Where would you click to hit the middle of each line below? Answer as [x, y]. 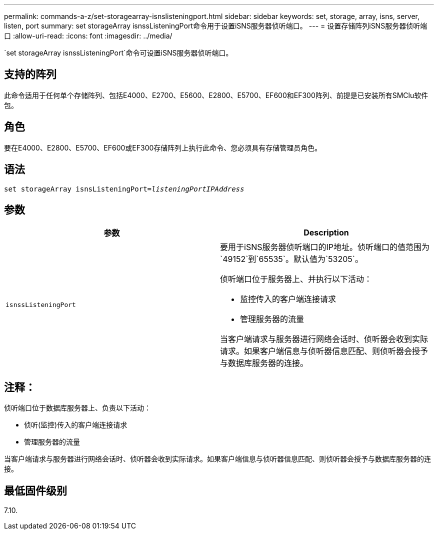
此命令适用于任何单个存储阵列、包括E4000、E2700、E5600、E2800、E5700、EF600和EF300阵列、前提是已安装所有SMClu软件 [216, 95]
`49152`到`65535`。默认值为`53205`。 [292, 259]
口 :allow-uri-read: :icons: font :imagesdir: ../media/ [88, 36]
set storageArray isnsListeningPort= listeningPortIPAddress [124, 189]
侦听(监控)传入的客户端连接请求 [76, 425]
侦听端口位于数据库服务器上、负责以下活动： [77, 408]
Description [326, 233]
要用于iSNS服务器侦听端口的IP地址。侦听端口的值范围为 [325, 247]
